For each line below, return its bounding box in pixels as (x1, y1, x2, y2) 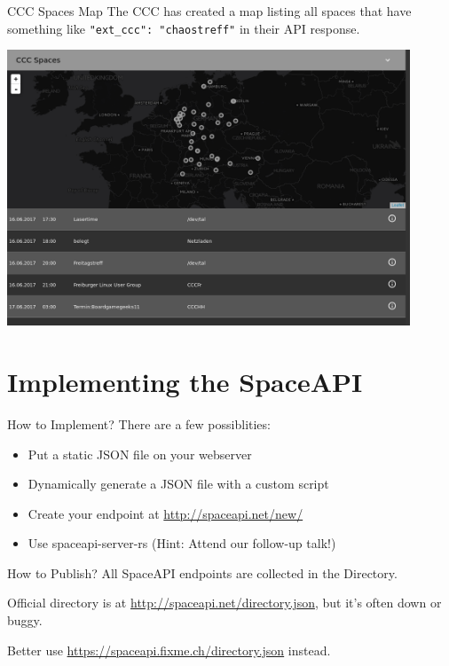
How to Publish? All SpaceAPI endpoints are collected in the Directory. (7, 563, 398, 582)
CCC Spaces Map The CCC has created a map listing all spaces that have (7, 2, 412, 20)
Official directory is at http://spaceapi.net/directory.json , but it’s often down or (7, 593, 442, 612)
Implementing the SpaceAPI (7, 363, 363, 399)
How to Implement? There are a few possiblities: (7, 414, 271, 433)
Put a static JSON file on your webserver (28, 444, 252, 463)
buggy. (7, 611, 43, 630)
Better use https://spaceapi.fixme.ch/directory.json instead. (7, 640, 331, 659)
